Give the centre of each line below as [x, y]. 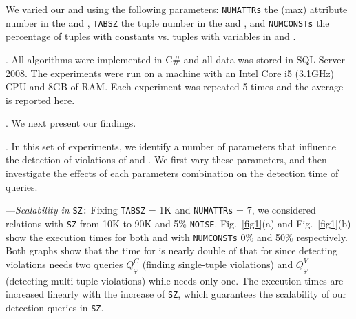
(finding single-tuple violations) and [218, 264]
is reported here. [40, 100]
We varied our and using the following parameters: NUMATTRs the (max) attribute [177, 9]
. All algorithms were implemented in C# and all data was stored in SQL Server [175, 59]
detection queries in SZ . [55, 307]
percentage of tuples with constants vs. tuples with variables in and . [151, 36]
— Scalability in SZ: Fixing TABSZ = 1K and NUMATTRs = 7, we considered [161, 210]
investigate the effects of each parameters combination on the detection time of [172, 173]
